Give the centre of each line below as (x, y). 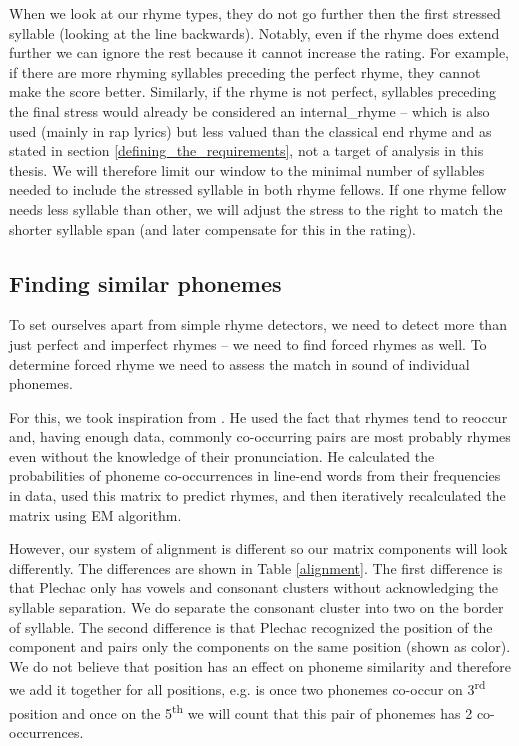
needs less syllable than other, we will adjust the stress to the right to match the (256, 208)
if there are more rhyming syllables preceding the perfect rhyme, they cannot (245, 71)
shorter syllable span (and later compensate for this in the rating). (212, 228)
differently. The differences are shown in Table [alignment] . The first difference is (256, 567)
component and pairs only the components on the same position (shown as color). (260, 646)
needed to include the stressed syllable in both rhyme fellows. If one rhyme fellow (258, 189)
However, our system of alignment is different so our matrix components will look (258, 548)
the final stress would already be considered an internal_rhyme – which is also (249, 110)
